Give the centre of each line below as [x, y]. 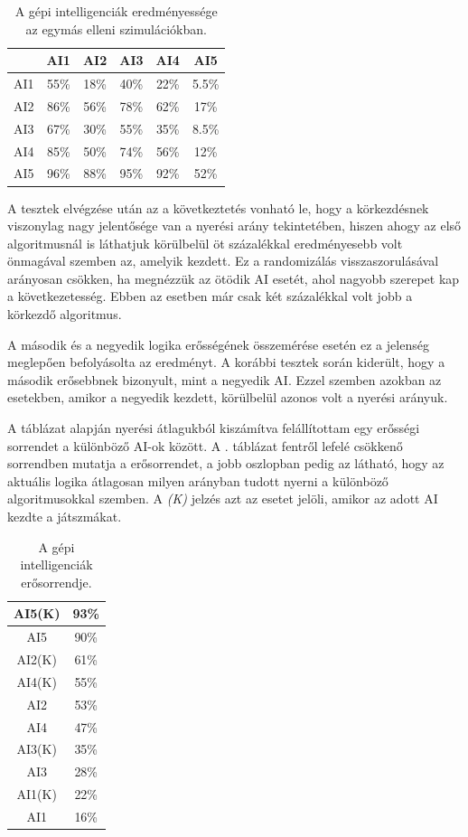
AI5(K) [37, 613]
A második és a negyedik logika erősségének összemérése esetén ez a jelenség [218, 344]
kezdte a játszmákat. [65, 516]
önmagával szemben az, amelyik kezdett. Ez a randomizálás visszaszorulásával [223, 261]
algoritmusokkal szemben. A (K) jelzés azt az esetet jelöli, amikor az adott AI [223, 498]
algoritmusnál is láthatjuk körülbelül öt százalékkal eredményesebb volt [205, 243]
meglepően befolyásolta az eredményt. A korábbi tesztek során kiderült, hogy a [226, 362]
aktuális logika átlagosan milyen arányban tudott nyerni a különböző [198, 480]
